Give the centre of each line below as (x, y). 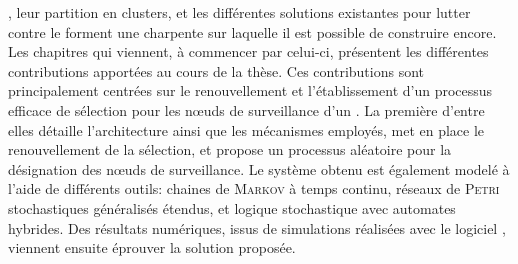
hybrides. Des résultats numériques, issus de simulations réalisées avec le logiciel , (257, 227)
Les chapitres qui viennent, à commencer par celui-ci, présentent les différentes (248, 51)
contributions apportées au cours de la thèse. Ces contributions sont (216, 70)
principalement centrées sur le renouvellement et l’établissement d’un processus (250, 90)
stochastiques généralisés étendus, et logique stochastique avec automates (232, 207)
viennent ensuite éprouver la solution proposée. (152, 247)
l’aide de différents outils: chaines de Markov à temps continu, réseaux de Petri (254, 188)
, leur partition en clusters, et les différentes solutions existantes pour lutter (239, 12)
